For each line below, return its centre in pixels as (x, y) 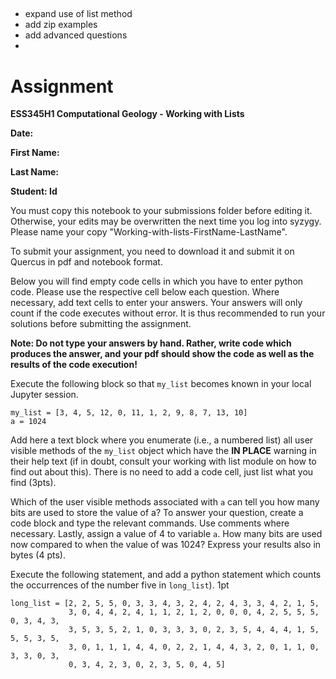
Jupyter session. (44, 395)
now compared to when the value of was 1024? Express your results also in (166, 545)
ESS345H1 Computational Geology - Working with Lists (127, 114)
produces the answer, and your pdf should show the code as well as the (162, 354)
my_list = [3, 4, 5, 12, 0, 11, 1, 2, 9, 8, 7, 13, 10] (129, 413)
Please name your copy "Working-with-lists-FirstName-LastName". (149, 232)
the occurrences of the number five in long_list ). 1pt (120, 585)
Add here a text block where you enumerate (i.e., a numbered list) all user (162, 440)
